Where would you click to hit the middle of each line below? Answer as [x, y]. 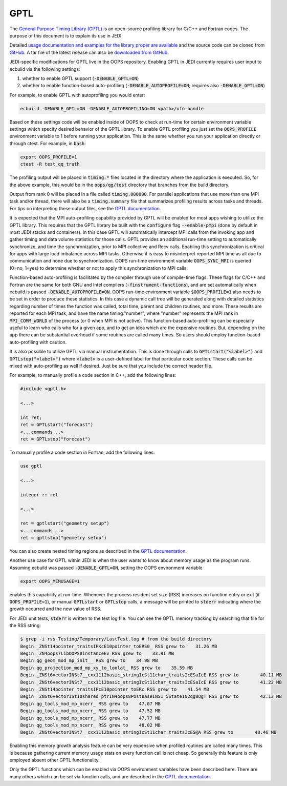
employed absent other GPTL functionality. [54, 760]
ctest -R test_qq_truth [50, 164]
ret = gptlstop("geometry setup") [63, 538]
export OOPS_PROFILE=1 [49, 157]
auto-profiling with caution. [38, 342]
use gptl [31, 466]
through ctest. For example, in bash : [48, 143]
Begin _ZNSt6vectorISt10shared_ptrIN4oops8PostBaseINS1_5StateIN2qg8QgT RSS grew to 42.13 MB [151, 697]
